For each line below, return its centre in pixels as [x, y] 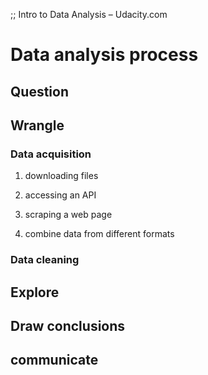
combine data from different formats [99, 234]
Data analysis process [104, 55]
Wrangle [37, 125]
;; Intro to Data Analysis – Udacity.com [89, 14]
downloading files [61, 176]
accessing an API [60, 195]
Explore [35, 292]
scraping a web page [68, 215]
